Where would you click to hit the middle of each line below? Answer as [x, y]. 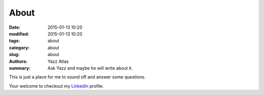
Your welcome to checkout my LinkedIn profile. [56, 86]
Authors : [18, 61]
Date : [15, 27]
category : [19, 47]
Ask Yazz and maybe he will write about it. [90, 68]
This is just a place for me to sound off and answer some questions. [77, 77]
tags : [14, 41]
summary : [20, 68]
